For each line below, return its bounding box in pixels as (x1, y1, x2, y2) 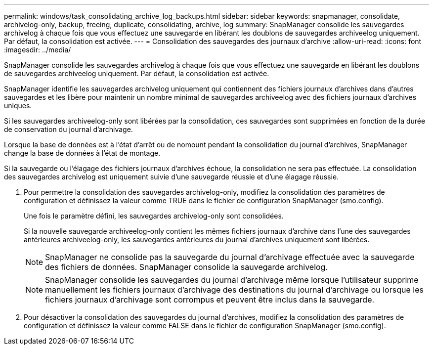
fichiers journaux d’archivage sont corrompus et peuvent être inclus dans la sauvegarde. (45, 295, 375, 305)
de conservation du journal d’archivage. (4, 125, 133, 133)
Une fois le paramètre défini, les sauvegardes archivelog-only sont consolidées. (24, 212, 284, 220)
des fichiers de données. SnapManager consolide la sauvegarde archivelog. (45, 262, 328, 272)
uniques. (4, 101, 32, 110)
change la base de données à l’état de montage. (4, 149, 161, 157)
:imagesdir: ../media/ (4, 45, 71, 54)
